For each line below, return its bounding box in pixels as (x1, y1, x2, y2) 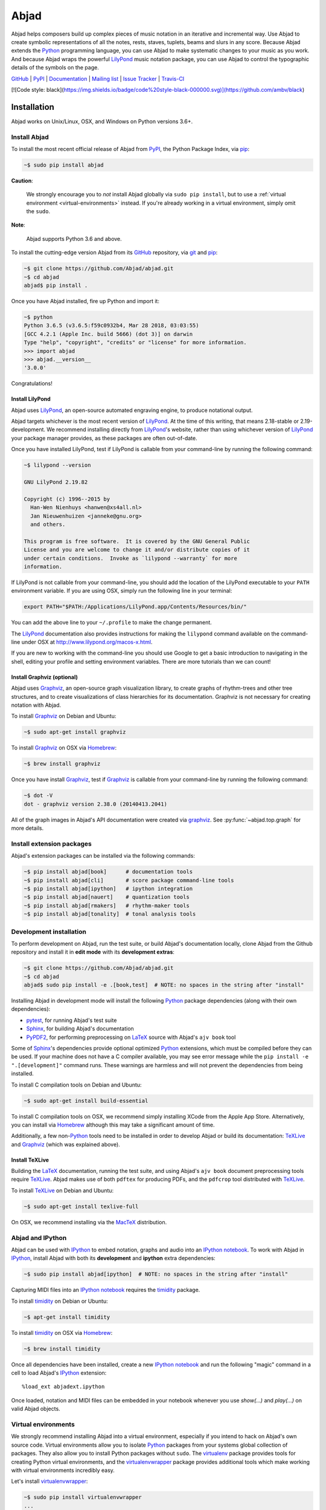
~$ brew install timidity (24, 1345, 101, 1352)
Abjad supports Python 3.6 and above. (26, 235, 122, 242)
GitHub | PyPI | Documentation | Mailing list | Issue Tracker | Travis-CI (11, 75, 185, 82)
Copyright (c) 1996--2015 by (24, 495, 110, 503)
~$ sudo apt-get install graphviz (24, 728, 126, 736)
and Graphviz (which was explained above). (11, 1140, 120, 1148)
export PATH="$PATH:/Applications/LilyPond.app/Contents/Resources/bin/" (24, 603, 247, 610)
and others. (30, 521, 66, 528)
